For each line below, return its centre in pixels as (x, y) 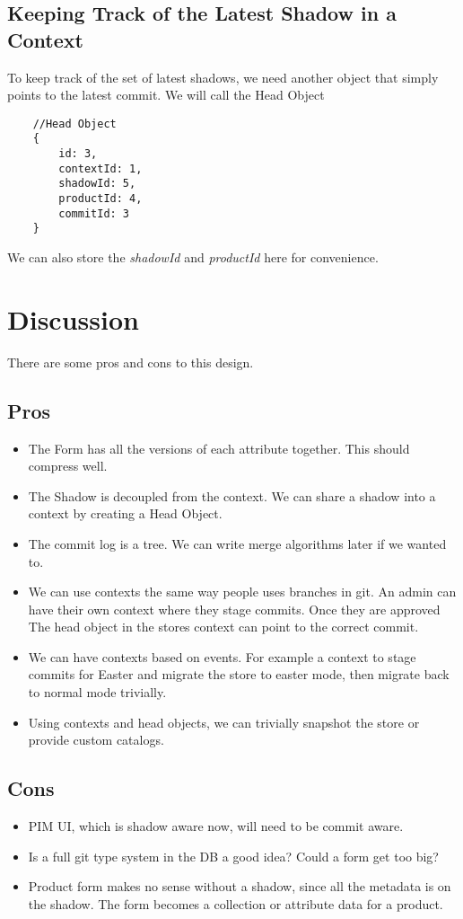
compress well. (68, 466)
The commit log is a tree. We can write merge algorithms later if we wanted (237, 543)
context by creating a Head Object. (125, 513)
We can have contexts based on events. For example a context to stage (222, 656)
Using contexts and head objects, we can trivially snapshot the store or (224, 722)
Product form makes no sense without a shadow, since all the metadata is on (240, 886)
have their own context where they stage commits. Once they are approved (234, 609)
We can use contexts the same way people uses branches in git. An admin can (242, 592)
